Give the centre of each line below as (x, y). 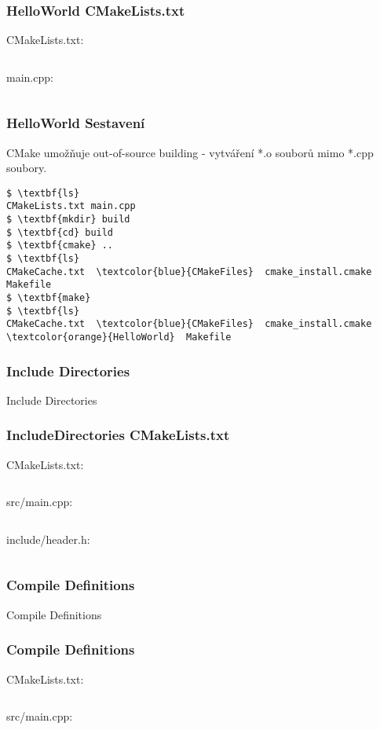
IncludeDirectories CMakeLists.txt (118, 435)
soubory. (27, 168)
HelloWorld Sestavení (76, 123)
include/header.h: (48, 539)
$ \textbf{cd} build (60, 232)
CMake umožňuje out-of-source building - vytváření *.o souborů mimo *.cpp (190, 152)
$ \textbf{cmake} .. (60, 246)
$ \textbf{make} (49, 298)
